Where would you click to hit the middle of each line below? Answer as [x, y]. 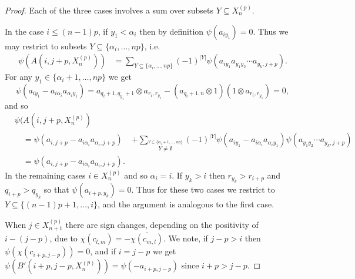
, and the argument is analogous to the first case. [186, 204]
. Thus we [271, 31]
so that [56, 189]
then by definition [172, 31]
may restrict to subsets [46, 46]
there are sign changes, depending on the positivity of [162, 224]
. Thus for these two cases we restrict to [203, 189]
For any [19, 77]
